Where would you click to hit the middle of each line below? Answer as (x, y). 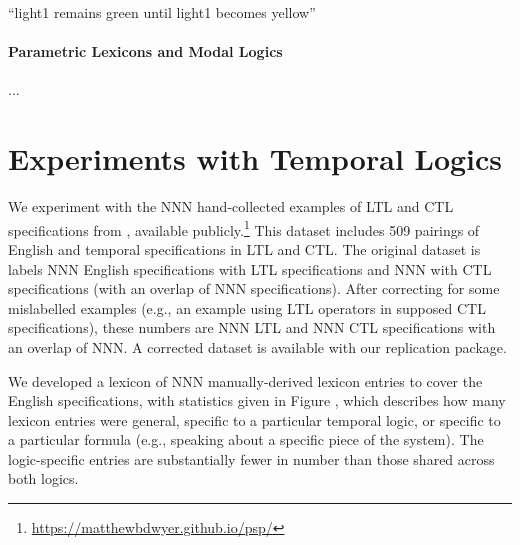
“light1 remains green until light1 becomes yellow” (162, 12)
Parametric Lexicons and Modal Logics (145, 51)
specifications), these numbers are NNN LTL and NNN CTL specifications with (252, 327)
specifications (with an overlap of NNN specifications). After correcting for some (254, 288)
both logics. (43, 478)
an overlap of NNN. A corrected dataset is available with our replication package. (257, 346)
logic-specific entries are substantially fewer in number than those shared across (251, 458)
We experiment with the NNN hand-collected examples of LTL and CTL (231, 206)
